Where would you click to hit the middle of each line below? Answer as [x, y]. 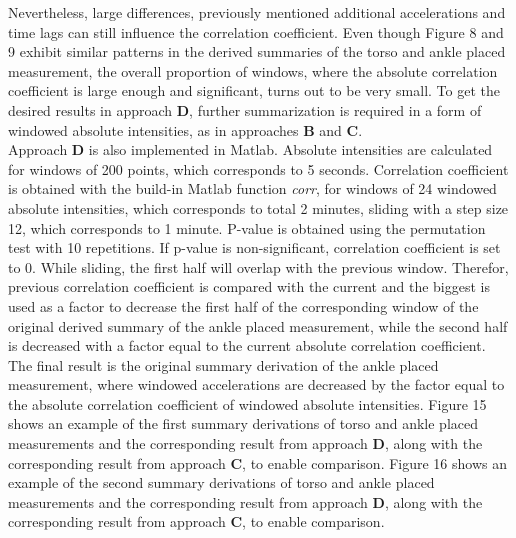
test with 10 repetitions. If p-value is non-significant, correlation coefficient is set [254, 247]
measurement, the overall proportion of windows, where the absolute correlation [253, 70]
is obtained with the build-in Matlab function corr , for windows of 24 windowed [252, 188]
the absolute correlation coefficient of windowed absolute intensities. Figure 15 [247, 403]
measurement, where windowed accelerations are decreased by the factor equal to [256, 384]
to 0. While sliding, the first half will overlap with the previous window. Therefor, [258, 266]
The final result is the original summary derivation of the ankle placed [223, 364]
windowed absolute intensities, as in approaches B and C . [185, 129]
